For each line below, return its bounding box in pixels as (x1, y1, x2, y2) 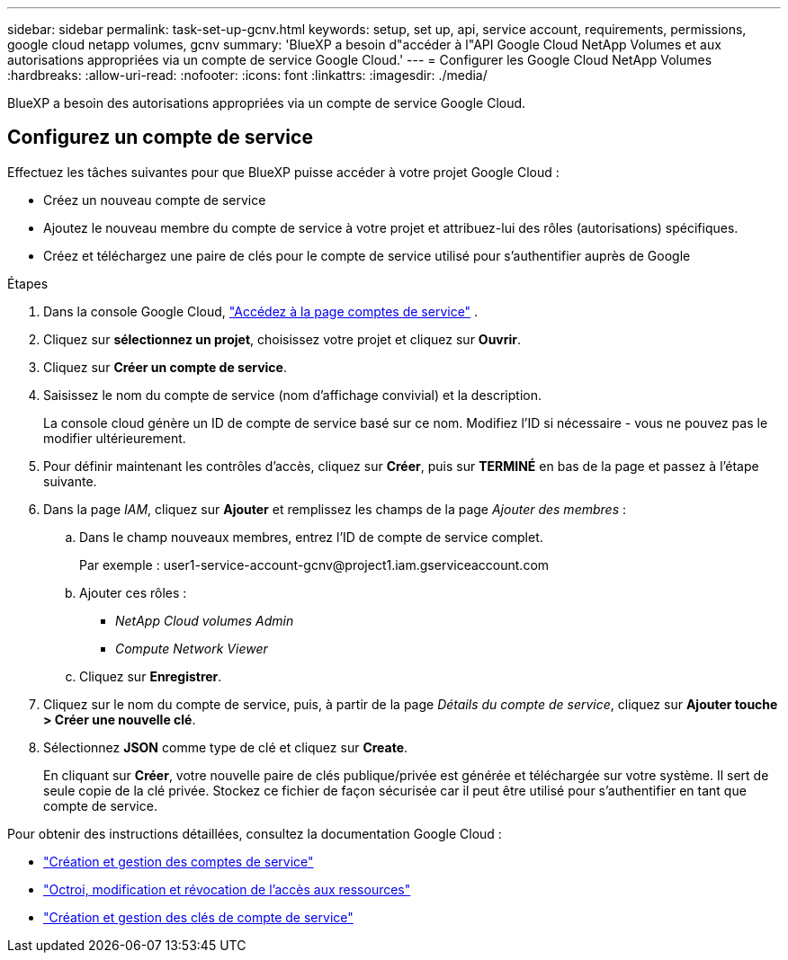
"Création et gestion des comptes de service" (43, 853, 314, 869)
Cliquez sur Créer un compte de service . (43, 359, 287, 375)
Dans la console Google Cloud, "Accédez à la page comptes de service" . (43, 303, 479, 319)
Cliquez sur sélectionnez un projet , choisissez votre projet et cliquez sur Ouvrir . (43, 331, 522, 347)
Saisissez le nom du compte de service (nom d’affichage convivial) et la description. (43, 387, 542, 403)
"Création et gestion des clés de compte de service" (43, 909, 354, 925)
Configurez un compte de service (7, 126, 313, 149)
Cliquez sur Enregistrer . (79, 668, 222, 684)
